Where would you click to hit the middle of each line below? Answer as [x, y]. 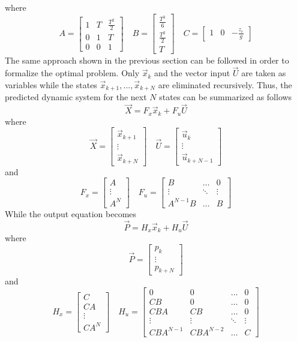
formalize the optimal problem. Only [72, 73]
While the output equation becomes [71, 213]
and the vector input [192, 73]
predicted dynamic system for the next [76, 97]
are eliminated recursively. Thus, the [225, 84]
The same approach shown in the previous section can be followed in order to [147, 60]
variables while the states [51, 84]
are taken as [264, 73]
